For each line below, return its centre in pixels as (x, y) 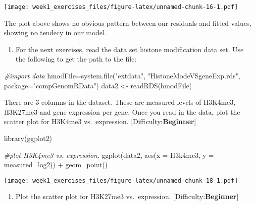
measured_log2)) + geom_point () (56, 165)
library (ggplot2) (28, 138)
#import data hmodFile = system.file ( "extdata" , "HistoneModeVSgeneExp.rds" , (122, 76)
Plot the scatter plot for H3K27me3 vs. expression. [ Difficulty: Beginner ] (127, 196)
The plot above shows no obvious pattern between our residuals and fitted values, (128, 23)
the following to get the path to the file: (76, 59)
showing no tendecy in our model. (55, 33)
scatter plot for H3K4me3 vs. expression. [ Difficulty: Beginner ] (100, 121)
